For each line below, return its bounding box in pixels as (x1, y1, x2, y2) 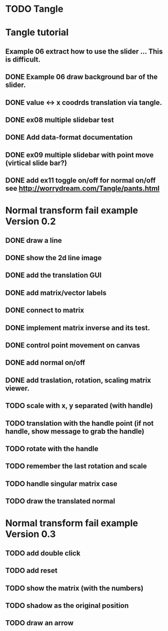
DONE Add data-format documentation (5, 133, 133, 142)
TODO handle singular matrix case (5, 479, 118, 488)
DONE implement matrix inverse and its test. (5, 323, 151, 332)
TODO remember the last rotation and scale (5, 462, 147, 471)
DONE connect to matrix (5, 306, 84, 315)
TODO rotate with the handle (5, 444, 99, 453)
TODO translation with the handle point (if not (5, 419, 154, 427)
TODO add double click (5, 549, 81, 557)
